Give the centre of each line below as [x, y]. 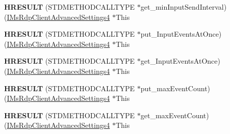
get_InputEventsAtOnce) [180, 61]
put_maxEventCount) [175, 88]
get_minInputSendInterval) [184, 7]
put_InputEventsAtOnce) [181, 34]
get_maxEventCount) [175, 115]
